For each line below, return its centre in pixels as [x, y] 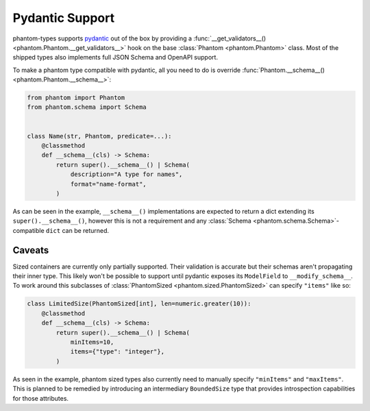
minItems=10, [92, 342]
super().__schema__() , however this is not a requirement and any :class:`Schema [132, 221]
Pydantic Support [64, 18]
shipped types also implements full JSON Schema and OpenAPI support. [115, 58]
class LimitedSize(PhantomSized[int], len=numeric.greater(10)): [139, 304]
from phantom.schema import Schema [87, 107]
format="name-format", [108, 184]
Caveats [31, 250]
